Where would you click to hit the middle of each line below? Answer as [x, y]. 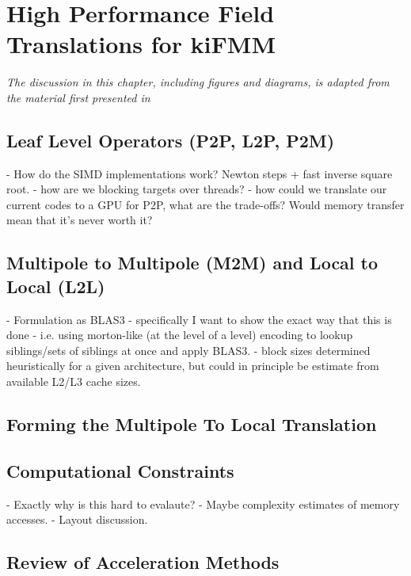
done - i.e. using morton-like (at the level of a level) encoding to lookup [180, 335]
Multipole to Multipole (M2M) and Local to [192, 263]
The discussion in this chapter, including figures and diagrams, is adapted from [198, 82]
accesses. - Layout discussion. [77, 519]
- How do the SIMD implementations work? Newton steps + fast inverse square [200, 173]
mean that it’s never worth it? [80, 220]
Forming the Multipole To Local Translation [192, 424]
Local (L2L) [56, 286]
